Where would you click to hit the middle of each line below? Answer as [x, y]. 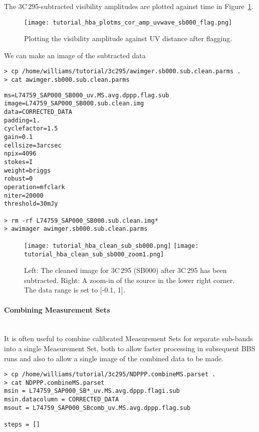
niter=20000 [24, 195]
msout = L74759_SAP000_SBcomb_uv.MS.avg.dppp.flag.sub [97, 408]
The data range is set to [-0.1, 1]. [75, 290]
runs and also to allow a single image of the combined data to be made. [114, 358]
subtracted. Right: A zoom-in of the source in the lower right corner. [129, 280]
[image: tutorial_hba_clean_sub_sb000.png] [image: [111, 246]
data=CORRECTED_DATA [38, 112]
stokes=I [19, 162]
